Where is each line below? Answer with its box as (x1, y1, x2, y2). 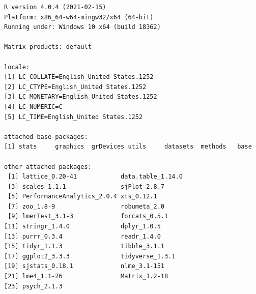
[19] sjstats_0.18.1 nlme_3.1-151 (4, 262, 164, 270)
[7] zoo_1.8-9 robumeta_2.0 (8, 202, 164, 210)
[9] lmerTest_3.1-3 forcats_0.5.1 (8, 213, 168, 220)
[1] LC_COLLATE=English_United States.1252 (4, 73, 154, 81)
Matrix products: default (4, 43, 92, 51)
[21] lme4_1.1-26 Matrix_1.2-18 (4, 273, 168, 280)
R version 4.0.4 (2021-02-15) (4, 4, 106, 11)
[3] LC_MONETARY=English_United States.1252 (4, 93, 157, 101)
